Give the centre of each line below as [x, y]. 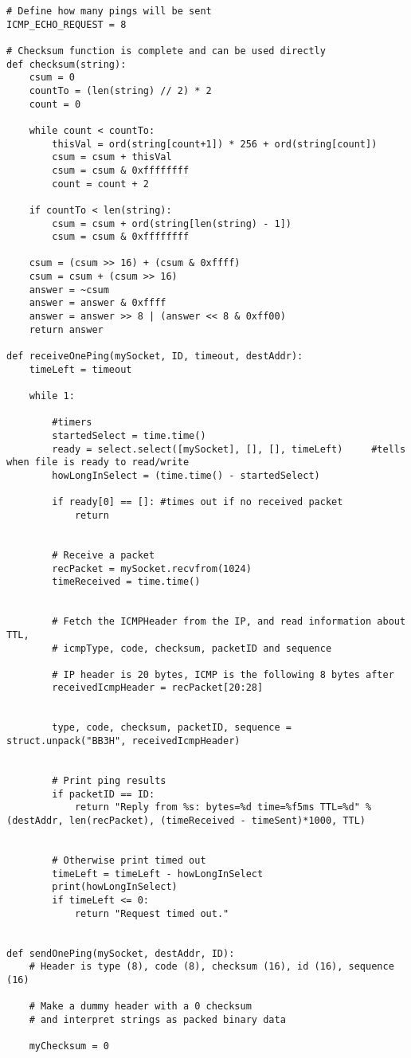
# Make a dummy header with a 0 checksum [140, 1007]
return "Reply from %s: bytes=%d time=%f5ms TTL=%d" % [223, 807]
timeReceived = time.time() [126, 582]
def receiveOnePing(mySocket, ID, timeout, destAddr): [155, 357]
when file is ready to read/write [98, 462]
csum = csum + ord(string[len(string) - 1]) [172, 223]
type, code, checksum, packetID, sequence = [172, 728]
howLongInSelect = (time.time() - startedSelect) [186, 475]
